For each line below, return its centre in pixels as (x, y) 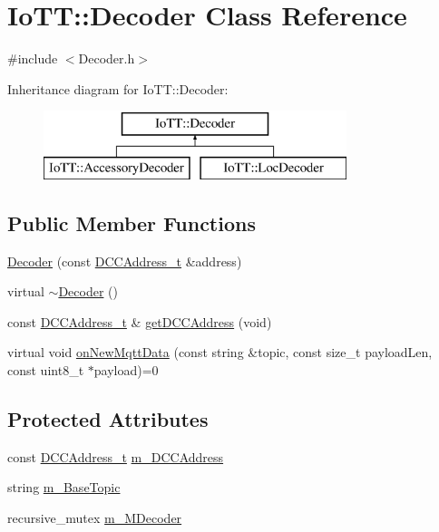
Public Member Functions (132, 222)
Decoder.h (107, 58)
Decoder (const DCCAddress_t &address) (125, 261)
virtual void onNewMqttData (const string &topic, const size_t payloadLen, (220, 352)
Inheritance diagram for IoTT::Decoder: (118, 88)
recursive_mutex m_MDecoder (95, 518)
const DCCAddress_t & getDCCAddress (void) (140, 321)
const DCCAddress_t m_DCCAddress (116, 456)
